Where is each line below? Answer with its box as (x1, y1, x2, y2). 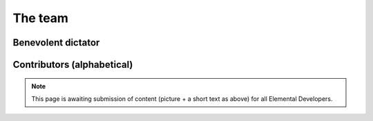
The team (12, 10, 69, 26)
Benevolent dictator (12, 37, 100, 48)
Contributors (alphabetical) (12, 59, 133, 71)
